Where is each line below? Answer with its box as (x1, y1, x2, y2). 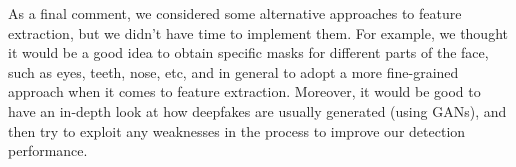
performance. (8, 140, 88, 161)
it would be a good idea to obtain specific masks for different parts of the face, (8, 42, 489, 63)
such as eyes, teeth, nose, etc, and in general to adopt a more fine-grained (8, 61, 459, 82)
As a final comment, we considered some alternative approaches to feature (8, 3, 462, 23)
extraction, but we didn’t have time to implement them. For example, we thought (8, 22, 508, 43)
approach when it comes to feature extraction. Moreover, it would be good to (8, 81, 481, 102)
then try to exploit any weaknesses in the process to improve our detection (8, 120, 466, 141)
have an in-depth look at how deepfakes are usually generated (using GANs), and (8, 100, 507, 121)
